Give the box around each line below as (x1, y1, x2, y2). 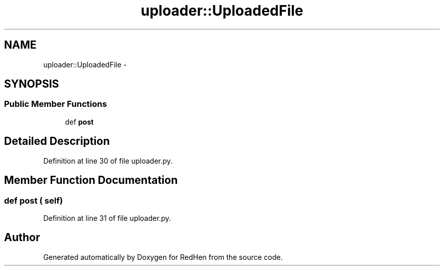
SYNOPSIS (4, 78, 59, 91)
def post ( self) (4, 195, 63, 206)
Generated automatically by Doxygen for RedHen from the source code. (43, 252, 283, 261)
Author (4, 231, 40, 244)
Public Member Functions (4, 99, 107, 109)
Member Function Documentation (4, 174, 178, 187)
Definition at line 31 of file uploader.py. (43, 213, 171, 222)
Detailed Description (4, 135, 110, 148)
